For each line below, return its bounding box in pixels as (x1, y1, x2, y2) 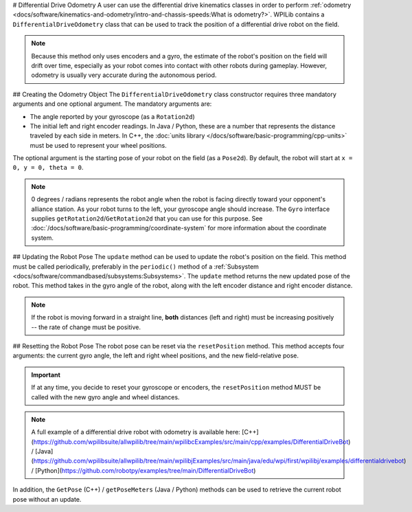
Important (31, 370, 61, 379)
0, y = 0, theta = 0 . (12, 164, 84, 172)
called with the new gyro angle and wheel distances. (31, 392, 180, 401)
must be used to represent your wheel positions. (30, 141, 168, 149)
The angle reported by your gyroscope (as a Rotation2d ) (30, 112, 195, 120)
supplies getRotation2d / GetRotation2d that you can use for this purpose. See (31, 214, 263, 223)
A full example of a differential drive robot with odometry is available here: (31, 428, 240, 436)
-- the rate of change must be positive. (31, 323, 141, 331)
